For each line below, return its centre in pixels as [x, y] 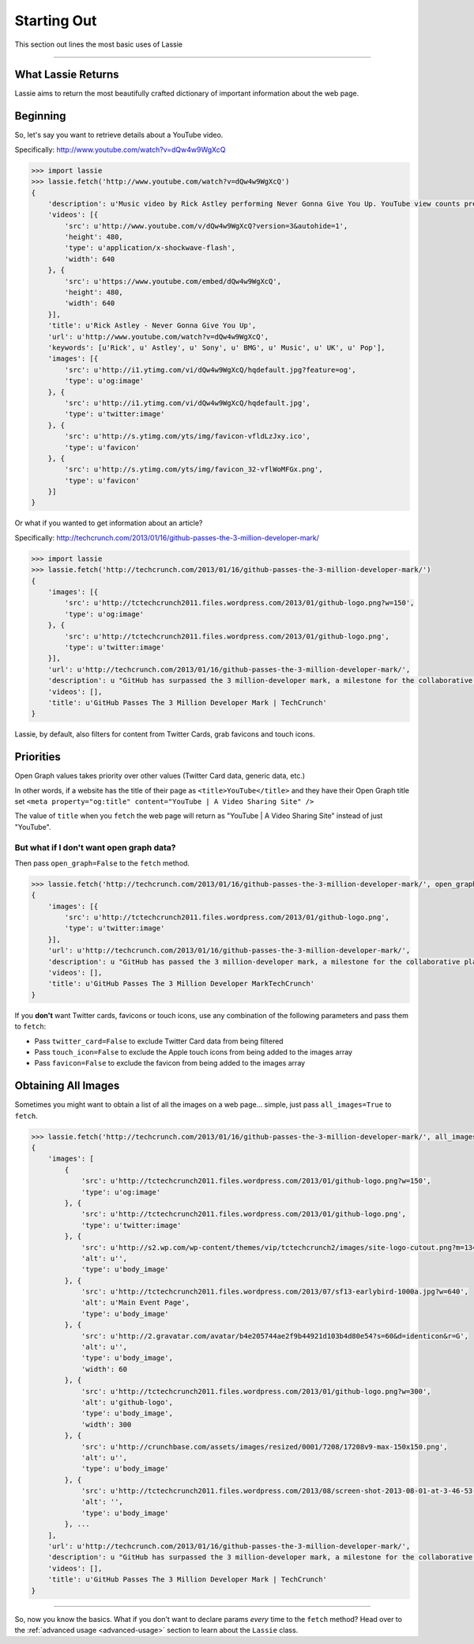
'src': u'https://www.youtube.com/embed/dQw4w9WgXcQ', [173, 281]
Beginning [40, 116]
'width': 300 [106, 1424]
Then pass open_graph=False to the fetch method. [102, 863]
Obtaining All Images [67, 1086]
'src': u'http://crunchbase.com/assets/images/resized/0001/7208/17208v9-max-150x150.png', [264, 1447]
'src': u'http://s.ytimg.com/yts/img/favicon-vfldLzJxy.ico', [188, 436]
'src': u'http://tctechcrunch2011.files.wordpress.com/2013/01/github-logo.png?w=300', [256, 1391]
